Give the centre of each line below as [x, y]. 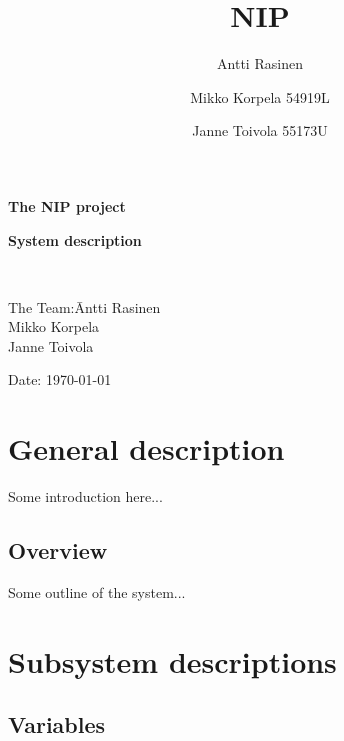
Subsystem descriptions [172, 660]
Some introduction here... [85, 496]
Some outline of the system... [97, 591]
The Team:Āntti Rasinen [84, 306]
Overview [58, 550]
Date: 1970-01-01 [60, 379]
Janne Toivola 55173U [260, 130]
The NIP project [67, 205]
